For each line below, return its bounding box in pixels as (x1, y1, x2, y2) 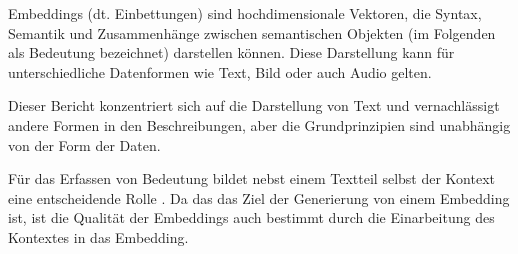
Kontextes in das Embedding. (8, 226, 189, 247)
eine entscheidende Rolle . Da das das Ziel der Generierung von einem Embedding (8, 187, 510, 208)
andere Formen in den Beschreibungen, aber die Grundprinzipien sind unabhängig (8, 114, 511, 135)
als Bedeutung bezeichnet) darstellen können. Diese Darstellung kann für (8, 42, 455, 63)
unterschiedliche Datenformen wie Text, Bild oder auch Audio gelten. (8, 61, 432, 82)
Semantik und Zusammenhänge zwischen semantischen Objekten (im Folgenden (8, 22, 496, 43)
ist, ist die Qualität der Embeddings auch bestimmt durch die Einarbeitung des (8, 207, 495, 228)
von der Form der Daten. (8, 134, 161, 155)
